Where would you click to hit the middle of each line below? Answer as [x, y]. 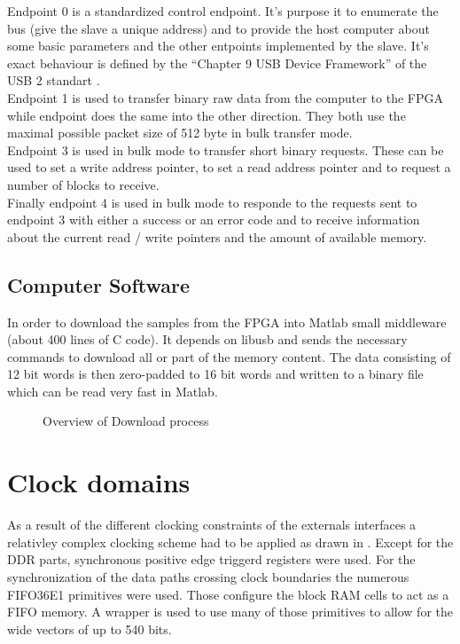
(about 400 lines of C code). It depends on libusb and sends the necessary [207, 339]
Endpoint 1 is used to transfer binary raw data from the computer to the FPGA [225, 97]
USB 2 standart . [54, 80]
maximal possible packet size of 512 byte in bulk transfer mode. [180, 133]
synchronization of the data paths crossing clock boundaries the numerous [208, 576]
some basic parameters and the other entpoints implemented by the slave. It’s [218, 46]
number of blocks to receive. [83, 184]
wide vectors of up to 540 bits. [90, 628]
